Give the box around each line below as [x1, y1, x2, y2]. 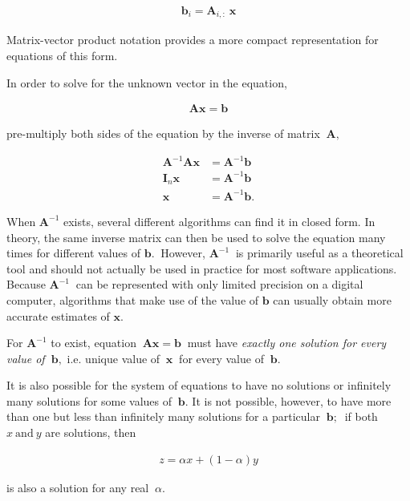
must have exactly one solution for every [187, 334, 387, 351]
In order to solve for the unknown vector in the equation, [6, 74, 287, 91]
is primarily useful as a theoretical [235, 244, 404, 261]
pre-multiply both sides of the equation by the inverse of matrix [6, 125, 320, 142]
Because [6, 276, 46, 293]
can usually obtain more [273, 291, 392, 308]
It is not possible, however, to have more [192, 392, 392, 409]
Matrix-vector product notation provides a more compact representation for [6, 31, 379, 48]
